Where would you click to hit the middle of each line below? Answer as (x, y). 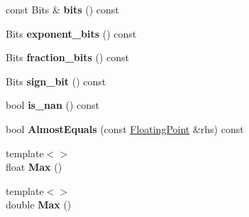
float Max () (34, 167)
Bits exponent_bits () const (71, 33)
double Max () (39, 205)
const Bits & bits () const (62, 9)
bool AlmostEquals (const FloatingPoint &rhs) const (125, 128)
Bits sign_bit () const (56, 81)
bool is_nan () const (53, 105)
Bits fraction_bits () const (68, 57)
